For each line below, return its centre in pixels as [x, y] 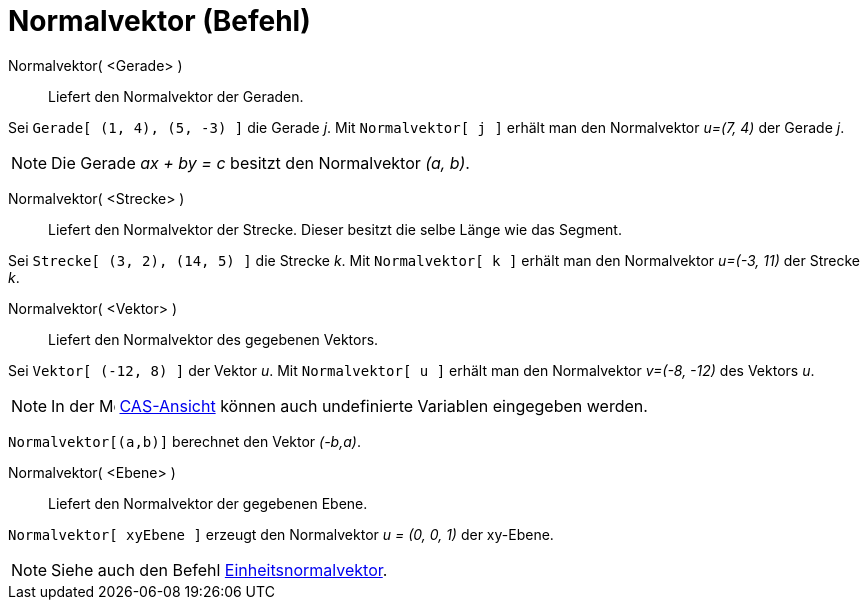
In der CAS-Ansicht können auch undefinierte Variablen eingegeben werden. [349, 405]
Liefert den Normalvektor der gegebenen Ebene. [208, 503]
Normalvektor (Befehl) [159, 21]
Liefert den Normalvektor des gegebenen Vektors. [213, 339]
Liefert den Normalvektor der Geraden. [176, 96]
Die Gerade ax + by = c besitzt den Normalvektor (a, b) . [260, 162]
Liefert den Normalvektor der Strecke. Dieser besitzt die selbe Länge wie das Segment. [335, 229]
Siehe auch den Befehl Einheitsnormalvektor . [219, 569]
